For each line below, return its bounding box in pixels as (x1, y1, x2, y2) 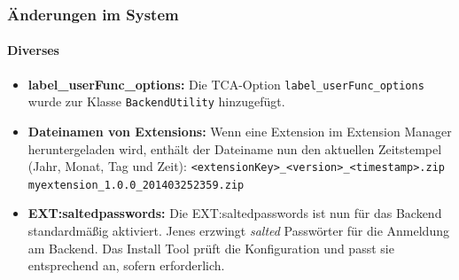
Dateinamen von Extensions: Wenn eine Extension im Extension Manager (27, 121, 452, 140)
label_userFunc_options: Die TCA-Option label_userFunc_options (27, 74, 424, 93)
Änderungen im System (7, 3, 179, 25)
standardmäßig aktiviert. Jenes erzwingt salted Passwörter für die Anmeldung (27, 222, 449, 240)
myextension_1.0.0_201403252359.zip (27, 178, 245, 191)
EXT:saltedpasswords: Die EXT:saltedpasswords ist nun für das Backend (27, 204, 442, 222)
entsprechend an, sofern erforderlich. (27, 256, 225, 275)
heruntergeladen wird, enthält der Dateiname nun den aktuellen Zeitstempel (27, 139, 442, 158)
